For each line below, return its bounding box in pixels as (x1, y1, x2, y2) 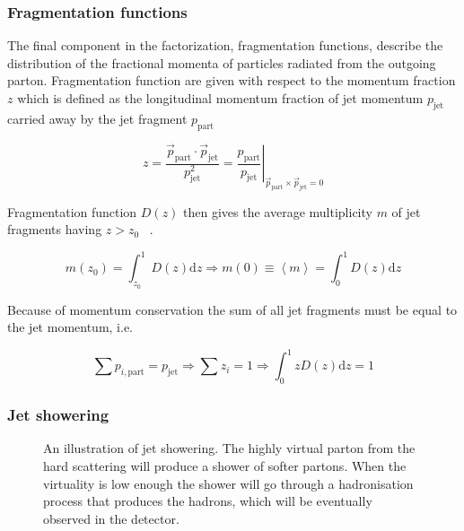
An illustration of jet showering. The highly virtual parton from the (43, 439, 416, 457)
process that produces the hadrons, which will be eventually (43, 492, 372, 510)
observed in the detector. (43, 509, 179, 527)
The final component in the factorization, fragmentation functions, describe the (7, 36, 443, 55)
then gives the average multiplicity (183, 202, 372, 221)
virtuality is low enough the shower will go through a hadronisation (43, 474, 414, 492)
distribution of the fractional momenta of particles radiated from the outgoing (7, 53, 436, 72)
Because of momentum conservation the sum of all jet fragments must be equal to (7, 300, 458, 318)
